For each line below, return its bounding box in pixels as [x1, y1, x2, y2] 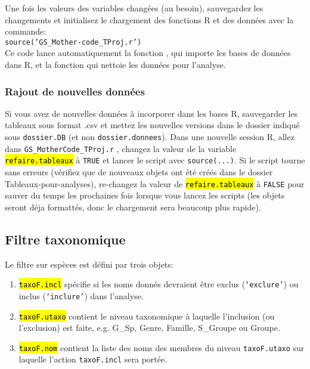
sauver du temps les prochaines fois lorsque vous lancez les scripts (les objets [5, 189, 285, 201]
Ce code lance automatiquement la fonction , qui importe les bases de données [5, 46, 291, 59]
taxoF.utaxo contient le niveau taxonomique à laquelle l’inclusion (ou [18, 309, 275, 322]
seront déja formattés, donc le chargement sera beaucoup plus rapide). [5, 200, 261, 213]
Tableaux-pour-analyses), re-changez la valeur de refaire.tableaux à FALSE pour [5, 177, 305, 190]
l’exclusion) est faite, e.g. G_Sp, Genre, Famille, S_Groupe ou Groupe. [18, 321, 280, 334]
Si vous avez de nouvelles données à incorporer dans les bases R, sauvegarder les [5, 107, 298, 119]
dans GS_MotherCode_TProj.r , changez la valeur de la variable [5, 142, 237, 154]
